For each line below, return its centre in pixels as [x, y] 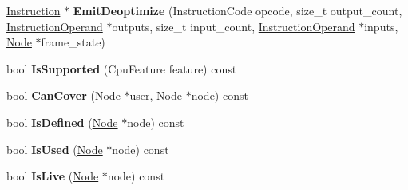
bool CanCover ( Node [63, 95]
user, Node [156, 95]
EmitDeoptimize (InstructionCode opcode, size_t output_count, [238, 10]
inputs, [381, 26]
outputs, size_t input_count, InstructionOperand [234, 26]
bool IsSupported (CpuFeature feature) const [122, 68]
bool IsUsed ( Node [55, 149]
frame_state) [73, 42]
